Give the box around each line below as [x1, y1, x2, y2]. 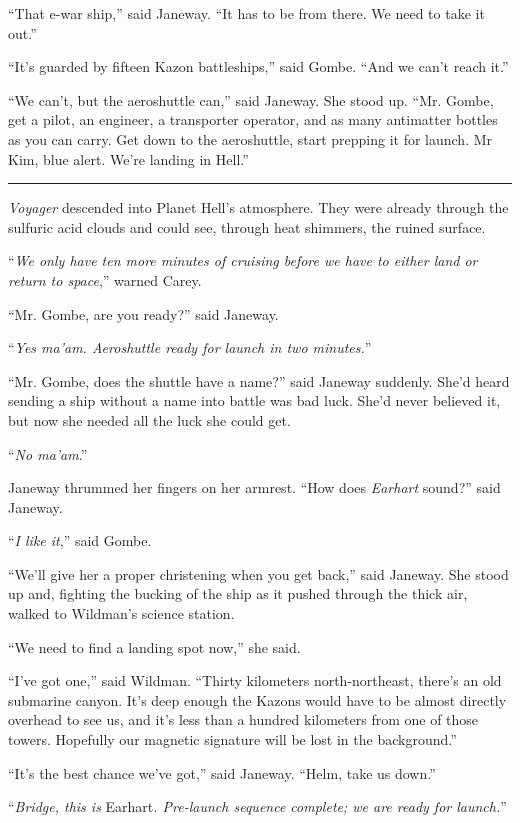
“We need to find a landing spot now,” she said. [8, 636, 301, 657]
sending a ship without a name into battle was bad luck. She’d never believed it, [8, 390, 501, 411]
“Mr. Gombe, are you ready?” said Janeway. [8, 303, 279, 324]
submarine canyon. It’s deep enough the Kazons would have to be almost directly [8, 689, 507, 710]
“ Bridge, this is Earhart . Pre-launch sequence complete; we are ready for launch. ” [8, 796, 507, 817]
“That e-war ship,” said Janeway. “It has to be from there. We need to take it [8, 3, 485, 23]
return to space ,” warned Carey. [8, 269, 202, 290]
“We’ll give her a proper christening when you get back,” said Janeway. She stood [8, 563, 509, 584]
